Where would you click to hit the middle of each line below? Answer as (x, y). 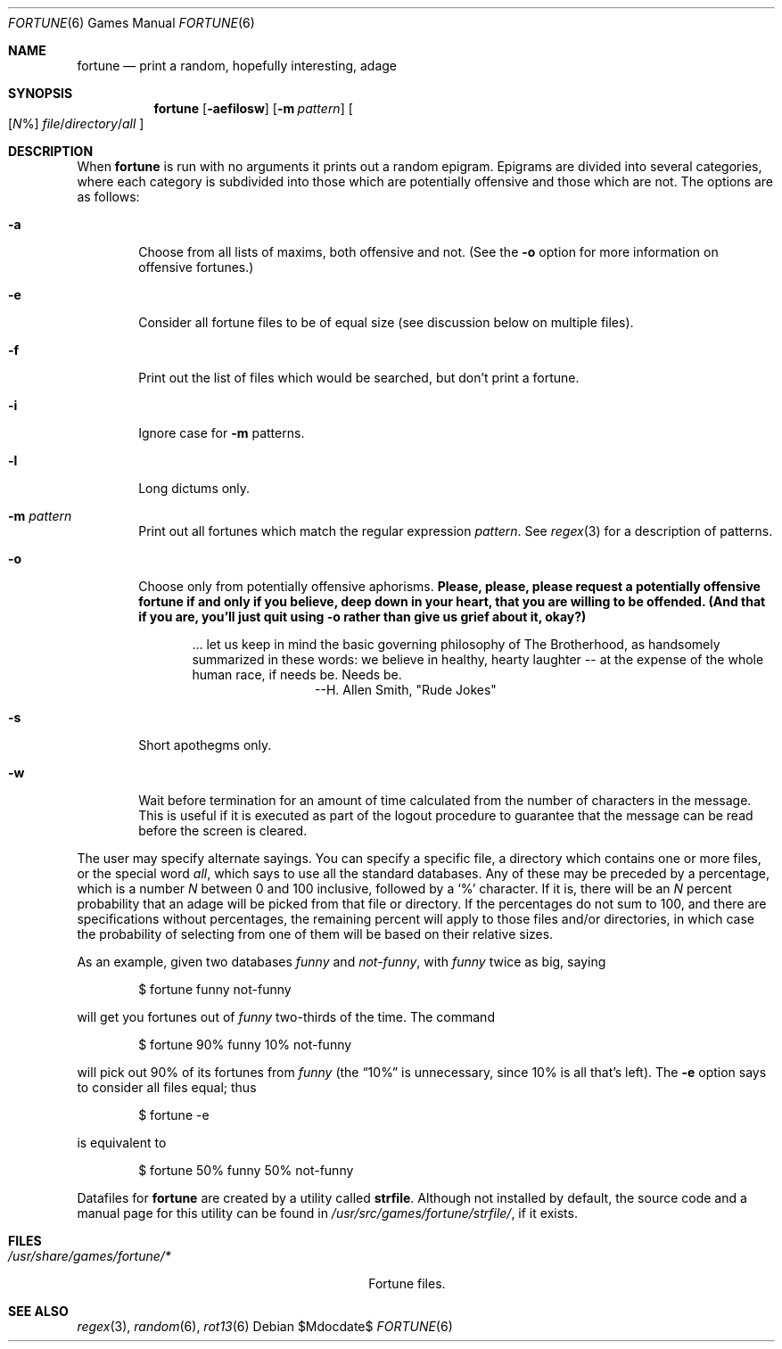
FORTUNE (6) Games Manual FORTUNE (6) (132, 23)
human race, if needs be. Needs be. (297, 674)
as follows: (108, 197)
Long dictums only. (194, 488)
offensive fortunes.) (196, 267)
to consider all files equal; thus (167, 1087)
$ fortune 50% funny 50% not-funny (246, 1170)
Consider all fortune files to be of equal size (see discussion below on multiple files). (386, 322)
